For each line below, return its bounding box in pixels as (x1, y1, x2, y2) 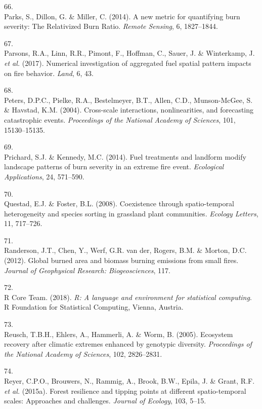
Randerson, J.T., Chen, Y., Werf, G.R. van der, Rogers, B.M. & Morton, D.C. (4, 245, 247, 255)
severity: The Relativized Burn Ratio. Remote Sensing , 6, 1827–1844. (4, 21, 218, 31)
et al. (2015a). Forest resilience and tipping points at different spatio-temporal (4, 385, 246, 396)
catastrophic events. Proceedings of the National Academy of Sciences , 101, (4, 114, 236, 125)
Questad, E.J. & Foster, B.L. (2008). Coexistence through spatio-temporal (4, 198, 234, 209)
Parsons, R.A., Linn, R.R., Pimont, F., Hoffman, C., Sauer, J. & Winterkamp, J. (4, 48, 255, 58)
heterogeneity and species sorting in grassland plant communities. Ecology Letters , (4, 208, 258, 218)
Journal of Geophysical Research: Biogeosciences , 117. (4, 265, 171, 275)
